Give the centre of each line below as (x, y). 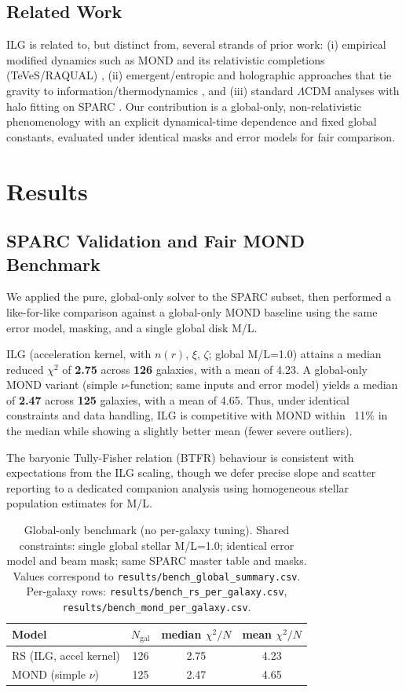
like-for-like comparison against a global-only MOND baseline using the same (192, 311)
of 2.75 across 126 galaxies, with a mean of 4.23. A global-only (215, 369)
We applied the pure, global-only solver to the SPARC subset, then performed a (199, 297)
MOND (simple (49, 674)
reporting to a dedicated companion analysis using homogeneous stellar (178, 487)
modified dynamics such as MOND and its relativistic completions (166, 59)
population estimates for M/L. (79, 503)
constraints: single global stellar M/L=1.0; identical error (157, 545)
